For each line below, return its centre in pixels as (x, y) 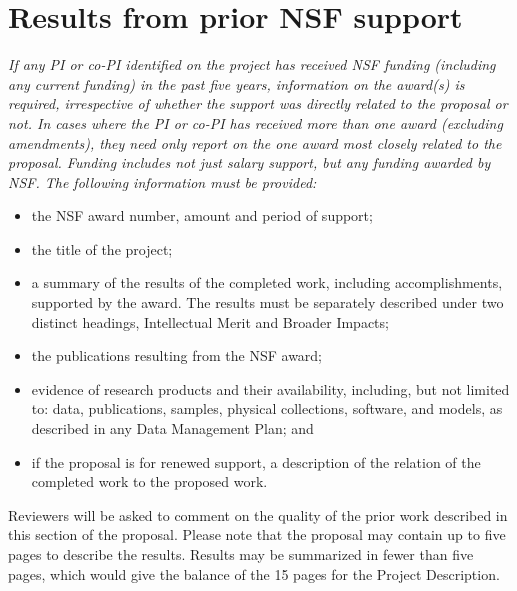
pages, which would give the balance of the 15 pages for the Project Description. (254, 573)
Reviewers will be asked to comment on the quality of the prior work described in (258, 514)
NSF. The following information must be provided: (162, 181)
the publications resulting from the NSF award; (177, 355)
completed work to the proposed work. (149, 481)
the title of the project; (102, 248)
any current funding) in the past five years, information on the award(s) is (236, 83)
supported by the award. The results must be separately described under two (267, 302)
